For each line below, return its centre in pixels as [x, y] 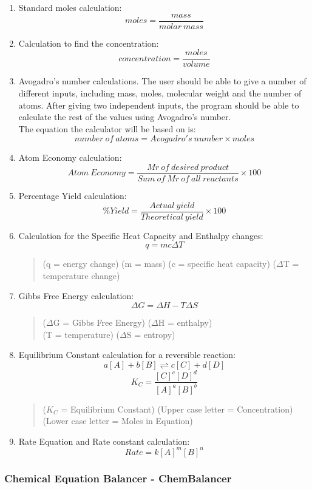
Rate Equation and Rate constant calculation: [104, 441]
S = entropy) [151, 334]
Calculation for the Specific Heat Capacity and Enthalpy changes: [141, 235]
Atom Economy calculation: [70, 157]
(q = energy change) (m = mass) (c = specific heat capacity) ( [160, 264]
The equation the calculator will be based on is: [107, 128]
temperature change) [81, 275]
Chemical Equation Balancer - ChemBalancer [118, 478]
